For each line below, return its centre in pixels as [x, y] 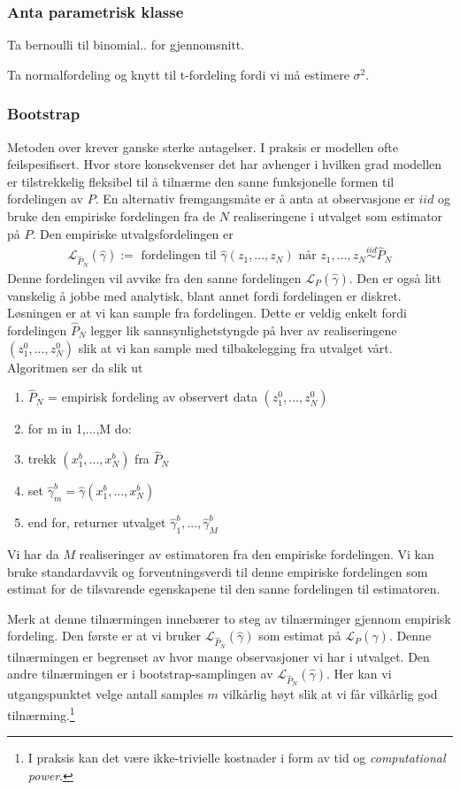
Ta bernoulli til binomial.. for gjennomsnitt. [126, 45]
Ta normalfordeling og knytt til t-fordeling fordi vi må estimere [178, 74]
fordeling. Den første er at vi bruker [104, 636]
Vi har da [33, 554]
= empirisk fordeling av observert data [153, 397]
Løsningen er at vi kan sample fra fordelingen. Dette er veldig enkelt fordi [207, 313]
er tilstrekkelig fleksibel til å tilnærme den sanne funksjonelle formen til [201, 181]
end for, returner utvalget [97, 522]
